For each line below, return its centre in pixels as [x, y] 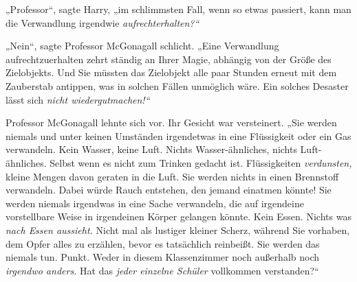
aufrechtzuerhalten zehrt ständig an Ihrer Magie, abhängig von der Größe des [169, 59]
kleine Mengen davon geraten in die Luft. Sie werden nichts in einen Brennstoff [172, 176]
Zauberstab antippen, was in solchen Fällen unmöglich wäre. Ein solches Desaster [177, 85]
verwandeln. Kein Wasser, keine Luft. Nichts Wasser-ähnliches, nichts [151, 149]
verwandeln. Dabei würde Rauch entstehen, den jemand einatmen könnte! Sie [169, 190]
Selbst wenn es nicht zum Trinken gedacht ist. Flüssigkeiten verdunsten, [201, 162]
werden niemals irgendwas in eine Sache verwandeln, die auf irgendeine [155, 203]
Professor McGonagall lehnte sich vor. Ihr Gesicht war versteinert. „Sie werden [171, 122]
